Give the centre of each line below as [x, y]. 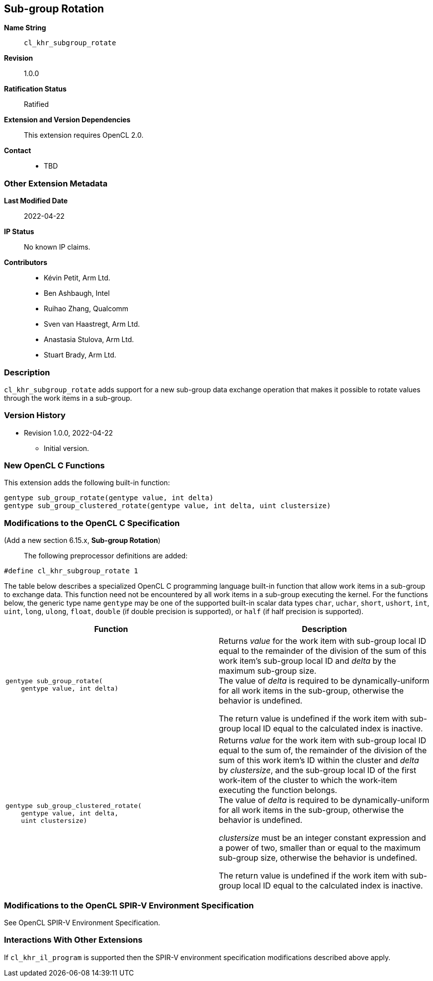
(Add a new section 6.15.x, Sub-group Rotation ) [82, 540]
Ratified [37, 104]
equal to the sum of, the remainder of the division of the [323, 751]
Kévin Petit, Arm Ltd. [77, 278]
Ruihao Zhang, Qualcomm [86, 309]
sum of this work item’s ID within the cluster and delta [319, 760]
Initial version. [67, 448]
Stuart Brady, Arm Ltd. [80, 355]
